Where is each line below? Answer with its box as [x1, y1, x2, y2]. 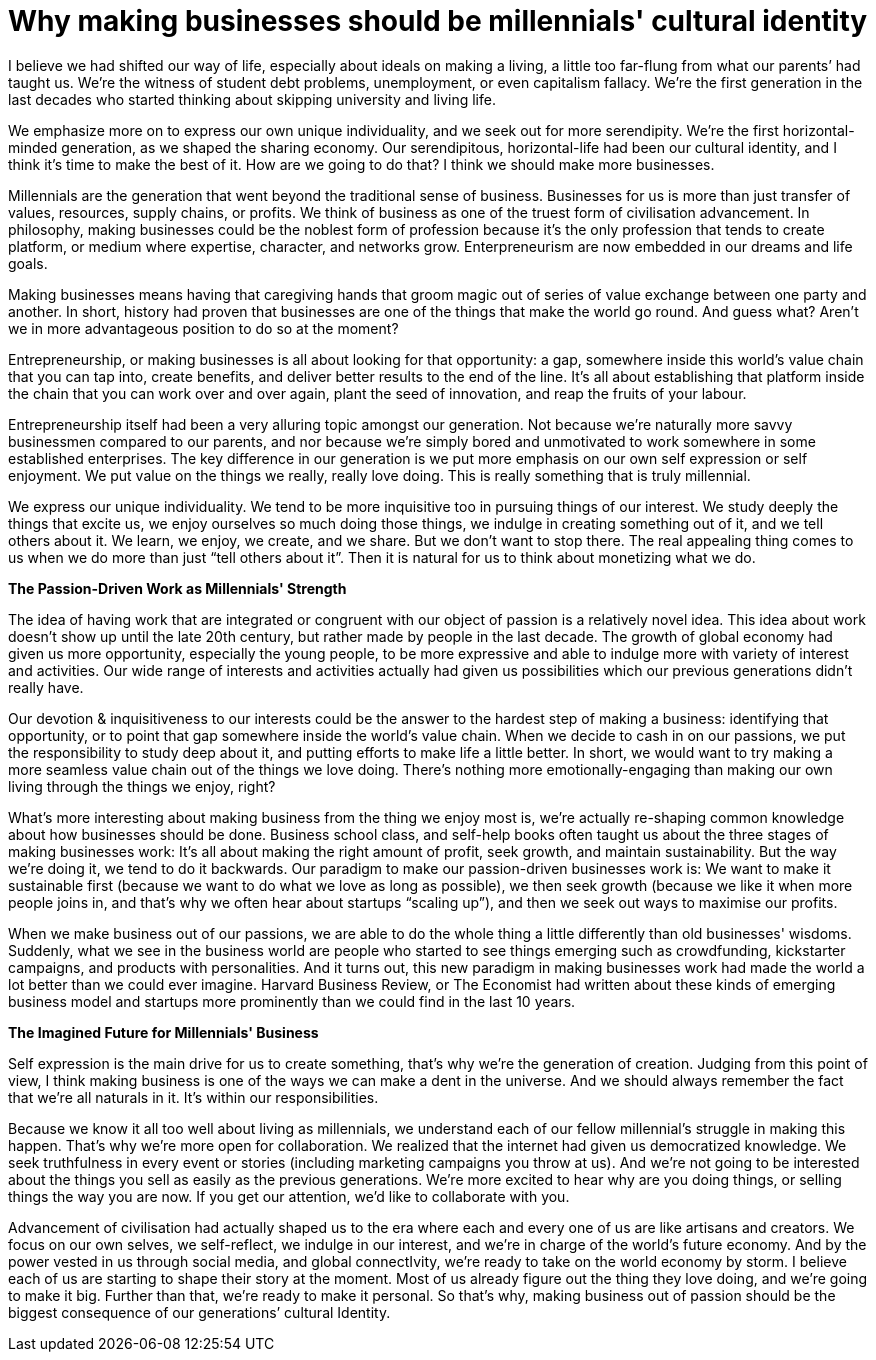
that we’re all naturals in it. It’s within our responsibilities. [8, 1088, 379, 1106]
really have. [8, 678, 84, 696]
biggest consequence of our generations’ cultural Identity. [8, 1303, 391, 1321]
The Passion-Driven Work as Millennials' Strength [8, 579, 347, 597]
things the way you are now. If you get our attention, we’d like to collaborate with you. [8, 1187, 570, 1205]
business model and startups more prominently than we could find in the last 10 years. [8, 992, 576, 1010]
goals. [8, 254, 48, 272]
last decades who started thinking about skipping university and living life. [8, 90, 496, 108]
